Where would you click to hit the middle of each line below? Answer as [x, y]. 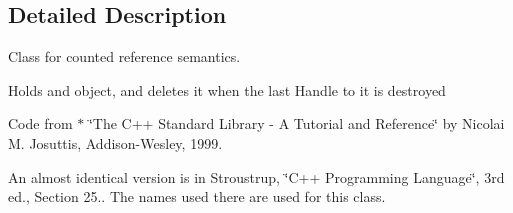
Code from [40, 123]
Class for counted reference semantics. [124, 56]
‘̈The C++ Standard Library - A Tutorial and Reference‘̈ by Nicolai [296, 123]
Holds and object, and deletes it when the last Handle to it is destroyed [227, 89]
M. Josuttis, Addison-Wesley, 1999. [115, 142]
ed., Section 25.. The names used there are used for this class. [197, 196]
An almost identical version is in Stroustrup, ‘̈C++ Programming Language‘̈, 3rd [256, 176]
